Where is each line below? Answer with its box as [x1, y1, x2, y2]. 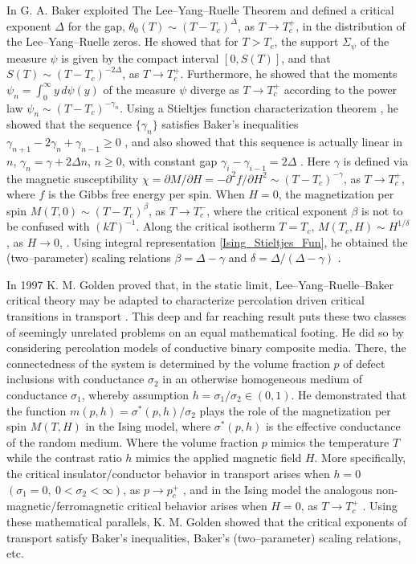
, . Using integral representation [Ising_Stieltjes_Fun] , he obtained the [59, 233, 408, 250]
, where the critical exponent [206, 202, 348, 219]
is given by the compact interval [61, 49, 219, 66]
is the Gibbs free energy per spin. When [48, 186, 245, 202]
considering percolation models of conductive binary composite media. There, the [6, 339, 406, 356]
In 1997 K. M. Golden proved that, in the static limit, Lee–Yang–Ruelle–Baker [6, 276, 394, 292]
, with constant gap [121, 153, 218, 170]
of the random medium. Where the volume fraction [6, 433, 259, 450]
